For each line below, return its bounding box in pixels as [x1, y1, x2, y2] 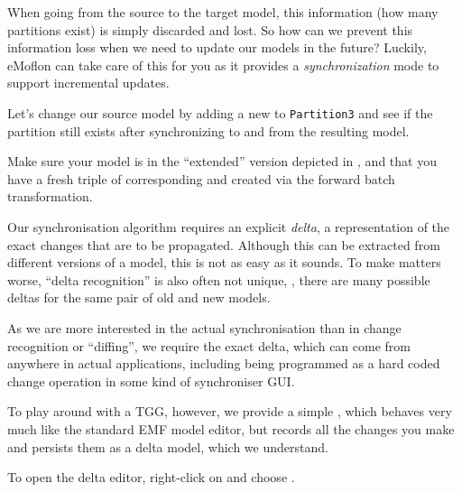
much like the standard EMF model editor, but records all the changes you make [7, 419, 455, 438]
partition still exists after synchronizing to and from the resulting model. [7, 121, 410, 140]
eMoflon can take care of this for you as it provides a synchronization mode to [7, 55, 439, 74]
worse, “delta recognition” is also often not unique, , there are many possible [7, 270, 430, 289]
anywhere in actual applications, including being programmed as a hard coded [7, 354, 440, 373]
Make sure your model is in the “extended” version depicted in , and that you [7, 152, 437, 171]
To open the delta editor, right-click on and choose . [7, 468, 295, 487]
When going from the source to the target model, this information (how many [7, 3, 439, 21]
